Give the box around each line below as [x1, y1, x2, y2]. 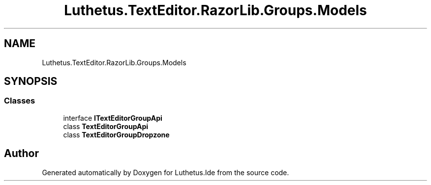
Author [4, 147, 39, 160]
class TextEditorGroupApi [63, 122, 149, 131]
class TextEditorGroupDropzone [63, 130, 170, 139]
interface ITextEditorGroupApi [63, 113, 162, 122]
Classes [4, 96, 35, 106]
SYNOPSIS [4, 75, 58, 88]
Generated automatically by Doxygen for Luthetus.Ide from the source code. [42, 168, 289, 177]
